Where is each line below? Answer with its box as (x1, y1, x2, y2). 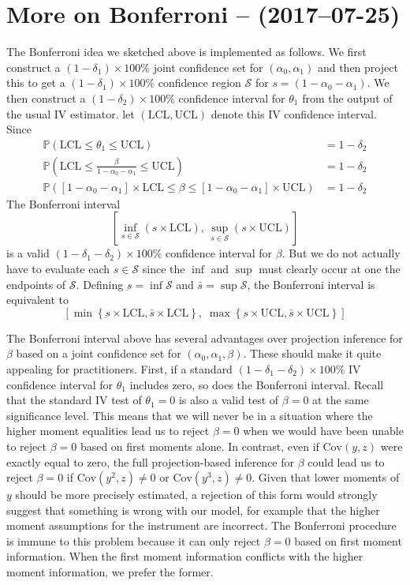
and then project (317, 58, 398, 75)
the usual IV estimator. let (6, 105, 135, 122)
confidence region (158, 74, 241, 91)
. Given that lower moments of (252, 469, 400, 486)
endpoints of (6, 276, 66, 292)
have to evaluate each (6, 260, 110, 276)
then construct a (6, 89, 86, 106)
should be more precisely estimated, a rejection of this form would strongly (15, 486, 378, 503)
